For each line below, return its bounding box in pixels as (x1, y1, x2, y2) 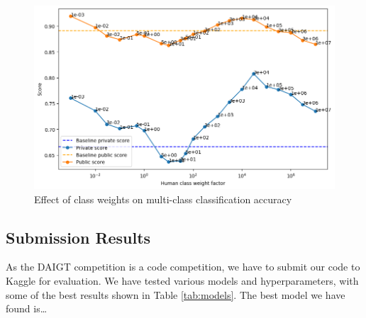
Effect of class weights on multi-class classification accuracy (34, 191, 292, 206)
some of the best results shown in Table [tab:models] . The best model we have (6, 287, 345, 302)
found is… (6, 301, 48, 316)
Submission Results (6, 226, 151, 248)
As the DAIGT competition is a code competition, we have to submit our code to (6, 259, 360, 274)
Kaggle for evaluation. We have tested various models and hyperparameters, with (6, 273, 359, 288)
